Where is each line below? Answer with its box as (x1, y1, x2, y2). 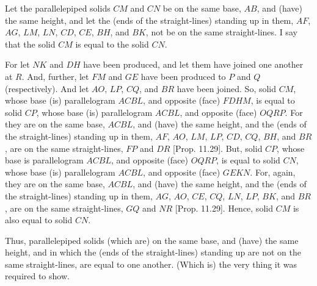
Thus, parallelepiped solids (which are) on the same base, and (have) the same (5, 234, 299, 246)
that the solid (5, 37, 56, 50)
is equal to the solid (75, 37, 149, 50)
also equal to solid (5, 213, 73, 226)
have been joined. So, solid (177, 82, 277, 95)
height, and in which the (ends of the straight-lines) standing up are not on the (5, 246, 301, 259)
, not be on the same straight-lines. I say (145, 26, 297, 38)
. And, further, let (21, 70, 89, 82)
